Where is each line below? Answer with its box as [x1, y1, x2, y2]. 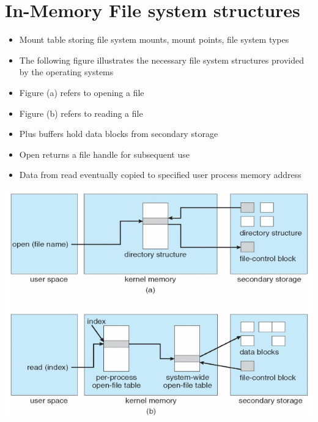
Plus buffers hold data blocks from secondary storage [19, 127, 218, 140]
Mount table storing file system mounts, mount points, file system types [19, 33, 289, 46]
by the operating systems [19, 65, 114, 78]
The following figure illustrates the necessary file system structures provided [19, 53, 304, 66]
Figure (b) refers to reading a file [19, 106, 143, 119]
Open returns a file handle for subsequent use [19, 147, 190, 160]
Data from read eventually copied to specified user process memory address [19, 168, 301, 181]
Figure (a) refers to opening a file [19, 86, 144, 98]
